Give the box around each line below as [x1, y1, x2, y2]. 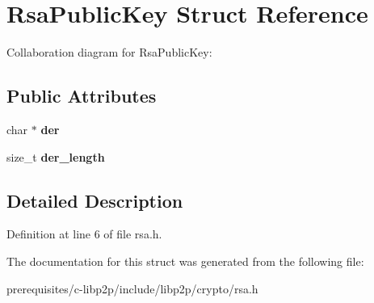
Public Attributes [6, 83, 157, 108]
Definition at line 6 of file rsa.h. [6, 225, 162, 242]
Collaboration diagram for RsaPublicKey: [6, 44, 212, 61]
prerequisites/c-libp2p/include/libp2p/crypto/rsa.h [6, 280, 258, 297]
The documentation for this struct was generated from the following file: [6, 252, 364, 269]
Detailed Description [6, 187, 183, 213]
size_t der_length [6, 148, 105, 165]
